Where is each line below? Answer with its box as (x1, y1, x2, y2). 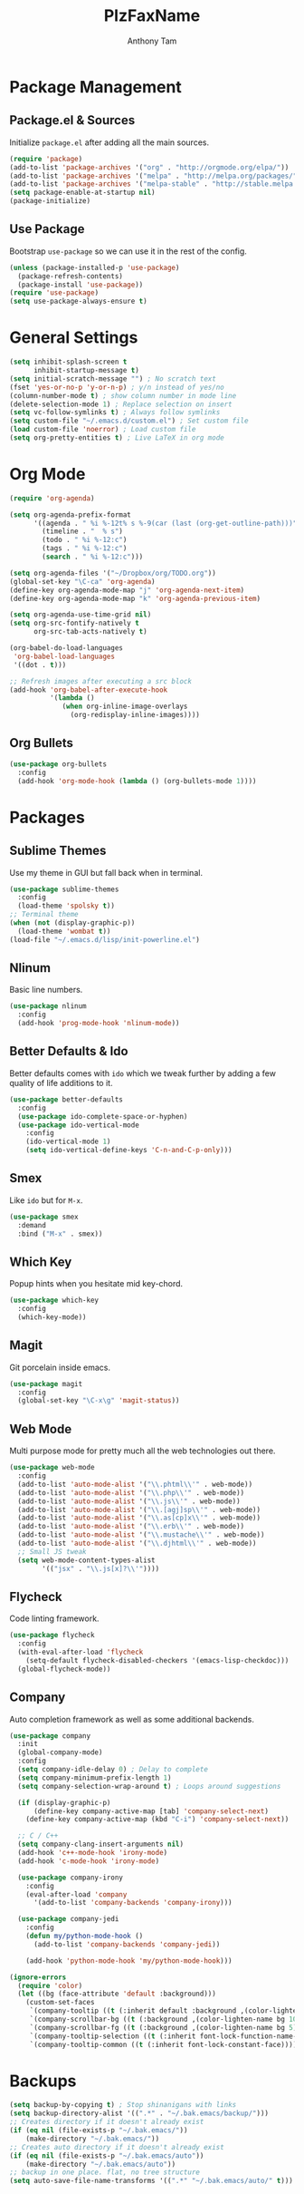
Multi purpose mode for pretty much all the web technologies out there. (9, 1445, 276, 1456)
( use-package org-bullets (9, 759, 107, 769)
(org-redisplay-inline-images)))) (70, 711, 201, 720)
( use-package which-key (9, 1296, 100, 1306)
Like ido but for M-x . (9, 1194, 83, 1206)
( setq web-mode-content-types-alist (17, 1556, 156, 1565)
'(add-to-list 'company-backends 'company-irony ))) (33, 1898, 233, 1908)
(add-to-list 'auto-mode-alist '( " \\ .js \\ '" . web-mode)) (17, 1497, 242, 1506)
